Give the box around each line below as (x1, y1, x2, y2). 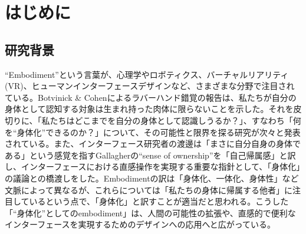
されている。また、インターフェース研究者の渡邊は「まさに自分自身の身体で (5, 137, 301, 150)
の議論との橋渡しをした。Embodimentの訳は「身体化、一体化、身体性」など (5, 172, 299, 184)
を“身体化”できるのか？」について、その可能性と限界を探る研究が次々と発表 (5, 126, 301, 138)
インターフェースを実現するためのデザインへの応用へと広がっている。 (5, 218, 276, 230)
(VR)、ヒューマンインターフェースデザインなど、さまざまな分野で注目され (5, 80, 295, 92)
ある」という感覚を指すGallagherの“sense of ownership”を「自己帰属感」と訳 (5, 149, 296, 161)
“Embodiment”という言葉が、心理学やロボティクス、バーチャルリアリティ (5, 68, 289, 80)
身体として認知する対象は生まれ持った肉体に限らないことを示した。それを (5, 103, 294, 115)
